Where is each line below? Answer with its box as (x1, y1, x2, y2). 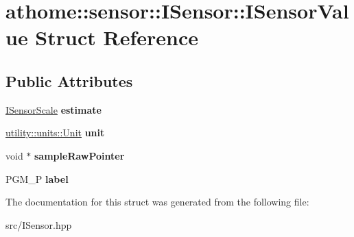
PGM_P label (5, 171, 69, 186)
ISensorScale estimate (5, 102, 102, 116)
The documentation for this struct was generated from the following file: (5, 195, 309, 209)
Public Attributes (5, 70, 133, 91)
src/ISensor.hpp (5, 217, 72, 232)
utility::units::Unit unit (5, 125, 105, 140)
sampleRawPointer (34, 148, 125, 162)
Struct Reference (35, 23, 198, 51)
